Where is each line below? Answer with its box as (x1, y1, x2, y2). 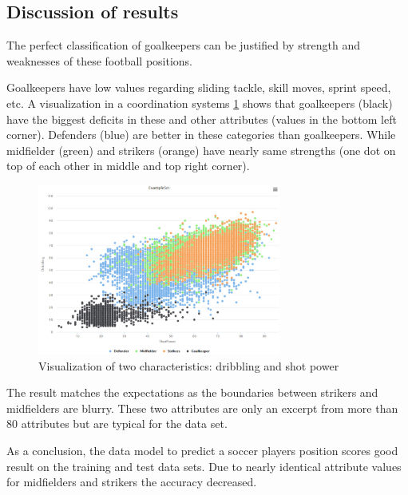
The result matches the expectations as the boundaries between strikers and (6, 384, 378, 401)
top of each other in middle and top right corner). (6, 157, 250, 174)
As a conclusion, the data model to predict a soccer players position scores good (6, 442, 398, 458)
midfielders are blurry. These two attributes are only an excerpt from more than (6, 399, 398, 416)
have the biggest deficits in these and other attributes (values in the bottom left (6, 110, 397, 127)
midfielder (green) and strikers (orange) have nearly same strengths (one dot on (6, 141, 396, 158)
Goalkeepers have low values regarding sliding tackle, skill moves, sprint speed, (6, 79, 391, 96)
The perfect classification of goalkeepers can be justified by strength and (6, 37, 361, 53)
